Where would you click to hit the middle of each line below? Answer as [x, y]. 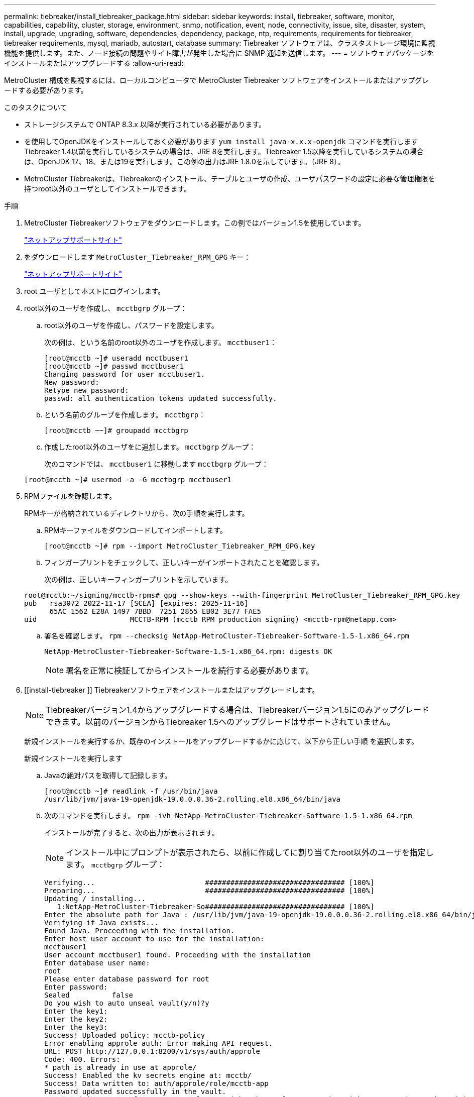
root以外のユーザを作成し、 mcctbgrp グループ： [106, 308]
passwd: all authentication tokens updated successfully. [161, 398]
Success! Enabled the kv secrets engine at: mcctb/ [148, 1075]
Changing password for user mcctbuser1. [125, 374]
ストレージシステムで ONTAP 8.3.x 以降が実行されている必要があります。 [145, 124]
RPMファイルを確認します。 [70, 496]
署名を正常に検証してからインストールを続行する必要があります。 [190, 671]
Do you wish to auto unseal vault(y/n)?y [127, 1003]
